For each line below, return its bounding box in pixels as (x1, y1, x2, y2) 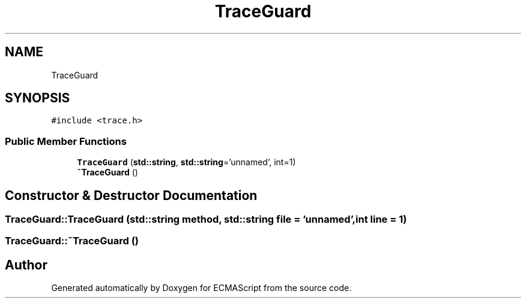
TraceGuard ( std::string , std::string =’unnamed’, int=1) (77, 157, 296, 168)
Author (5, 257, 47, 272)
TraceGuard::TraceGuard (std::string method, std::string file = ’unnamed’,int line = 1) (5, 213, 407, 226)
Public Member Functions (5, 135, 127, 147)
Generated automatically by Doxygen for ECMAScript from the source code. (51, 283, 352, 293)
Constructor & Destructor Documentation (5, 187, 258, 203)
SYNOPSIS (5, 90, 70, 106)
